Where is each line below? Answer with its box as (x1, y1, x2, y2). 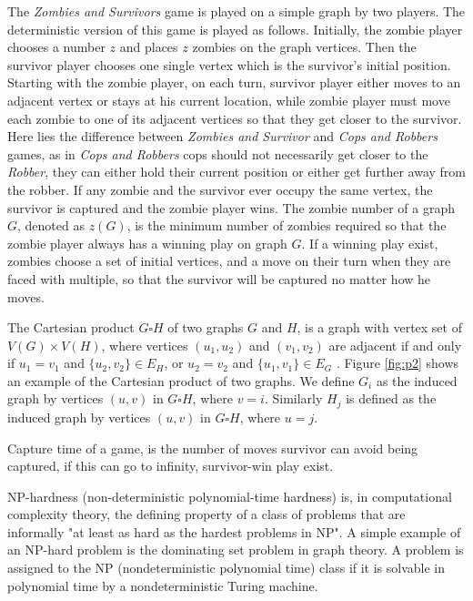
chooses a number (7, 37, 106, 56)
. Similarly (264, 389, 323, 408)
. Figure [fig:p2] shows (336, 353, 459, 372)
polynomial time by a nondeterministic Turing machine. (7, 576, 318, 595)
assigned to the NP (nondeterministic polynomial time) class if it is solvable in (7, 558, 446, 577)
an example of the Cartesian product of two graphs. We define (7, 371, 355, 390)
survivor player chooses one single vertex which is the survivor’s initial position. (7, 55, 451, 74)
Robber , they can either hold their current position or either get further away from (7, 162, 467, 181)
